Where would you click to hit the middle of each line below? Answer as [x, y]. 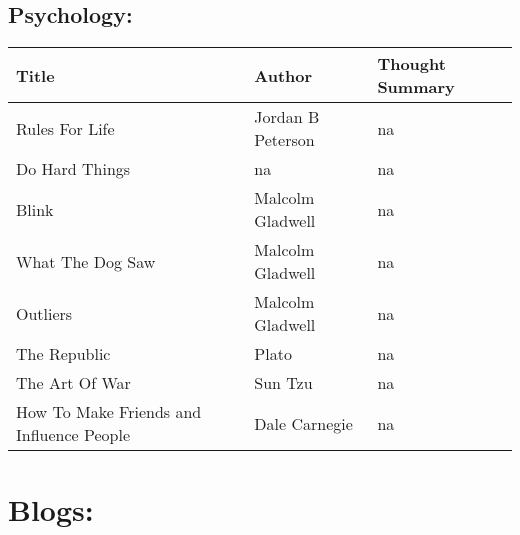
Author [283, 75]
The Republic [63, 354]
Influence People [73, 435]
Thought [411, 64]
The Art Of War [73, 383]
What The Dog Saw [86, 261]
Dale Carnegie [303, 423]
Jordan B [287, 117]
